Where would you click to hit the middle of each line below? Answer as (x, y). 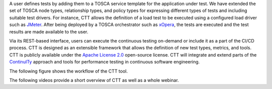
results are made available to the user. (49, 31)
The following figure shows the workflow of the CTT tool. (69, 71)
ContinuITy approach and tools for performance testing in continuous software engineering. (105, 62)
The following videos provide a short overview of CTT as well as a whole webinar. (94, 80)
